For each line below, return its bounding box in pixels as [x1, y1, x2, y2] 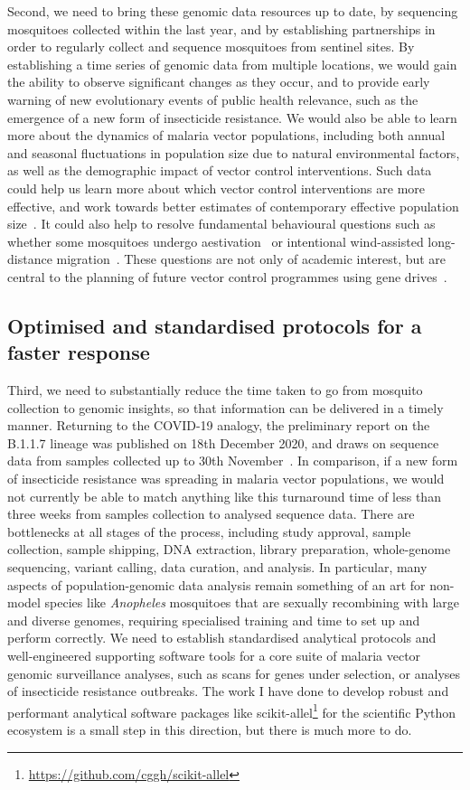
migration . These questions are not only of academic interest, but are [56, 249, 446, 268]
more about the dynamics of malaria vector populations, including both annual [7, 126, 446, 145]
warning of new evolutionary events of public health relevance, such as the [7, 89, 418, 108]
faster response [7, 338, 150, 366]
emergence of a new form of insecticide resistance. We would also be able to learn [7, 108, 457, 127]
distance [7, 249, 52, 268]
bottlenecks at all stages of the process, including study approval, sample [7, 522, 411, 541]
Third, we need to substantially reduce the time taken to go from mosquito [7, 381, 423, 400]
